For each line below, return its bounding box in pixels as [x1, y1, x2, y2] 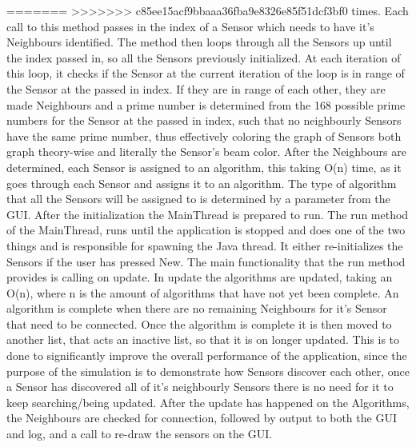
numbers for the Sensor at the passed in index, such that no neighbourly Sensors [6, 112, 402, 129]
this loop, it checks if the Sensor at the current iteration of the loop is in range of [6, 65, 405, 82]
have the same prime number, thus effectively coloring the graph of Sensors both [6, 127, 402, 144]
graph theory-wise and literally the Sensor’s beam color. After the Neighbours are [6, 143, 406, 160]
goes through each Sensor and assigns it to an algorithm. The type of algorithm [6, 174, 397, 191]
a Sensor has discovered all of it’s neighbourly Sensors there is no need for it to [6, 378, 394, 395]
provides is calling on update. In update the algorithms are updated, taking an [6, 269, 393, 285]
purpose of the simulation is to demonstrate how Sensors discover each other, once [6, 362, 410, 379]
